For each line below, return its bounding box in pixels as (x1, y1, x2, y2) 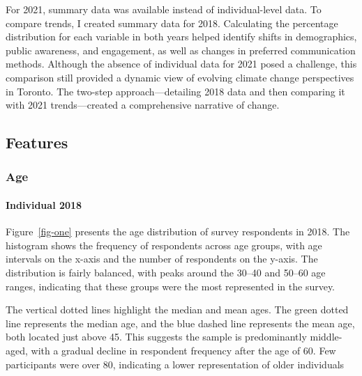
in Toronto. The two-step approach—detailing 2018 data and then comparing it (6, 84, 345, 98)
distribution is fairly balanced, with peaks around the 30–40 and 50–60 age (6, 265, 326, 279)
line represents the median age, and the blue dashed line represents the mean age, (6, 315, 355, 330)
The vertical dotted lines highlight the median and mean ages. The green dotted (6, 302, 349, 317)
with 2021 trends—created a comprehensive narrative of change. (6, 97, 280, 112)
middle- (310, 329, 342, 344)
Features (6, 132, 68, 153)
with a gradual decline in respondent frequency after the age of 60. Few (31, 343, 336, 357)
